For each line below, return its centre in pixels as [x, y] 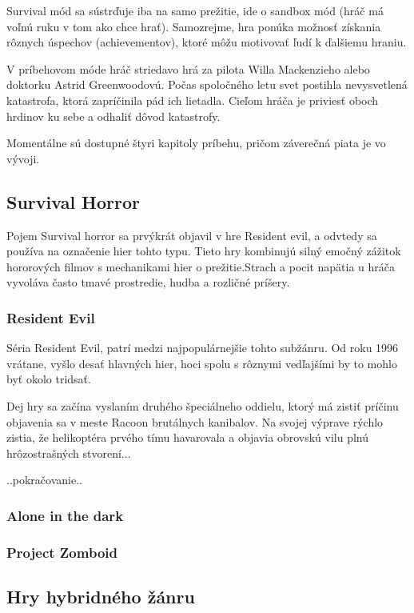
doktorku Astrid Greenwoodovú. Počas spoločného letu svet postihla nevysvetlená [207, 84]
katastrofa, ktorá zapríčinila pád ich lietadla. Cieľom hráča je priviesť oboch [193, 100]
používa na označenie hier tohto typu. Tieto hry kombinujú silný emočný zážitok [204, 251]
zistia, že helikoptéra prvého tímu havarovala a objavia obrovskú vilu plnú [188, 437]
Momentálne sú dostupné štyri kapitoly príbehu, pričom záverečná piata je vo [196, 143]
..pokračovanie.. [44, 480]
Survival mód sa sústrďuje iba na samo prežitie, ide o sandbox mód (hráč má [195, 10]
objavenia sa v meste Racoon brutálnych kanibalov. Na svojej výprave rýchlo [195, 421]
